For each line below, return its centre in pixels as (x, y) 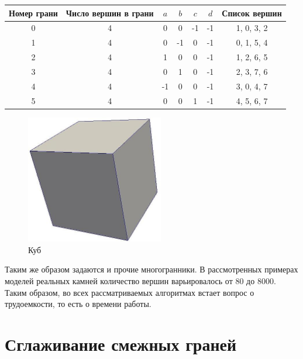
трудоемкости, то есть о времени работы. (78, 304)
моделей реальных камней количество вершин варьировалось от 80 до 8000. (140, 280)
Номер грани (33, 13)
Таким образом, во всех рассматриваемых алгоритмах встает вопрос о (130, 292)
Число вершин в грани (110, 13)
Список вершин (252, 13)
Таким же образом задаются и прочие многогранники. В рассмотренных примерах (151, 269)
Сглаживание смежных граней (121, 344)
